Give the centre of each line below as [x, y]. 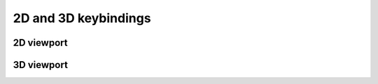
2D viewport [40, 43]
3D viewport [40, 65]
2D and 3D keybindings [82, 18]
